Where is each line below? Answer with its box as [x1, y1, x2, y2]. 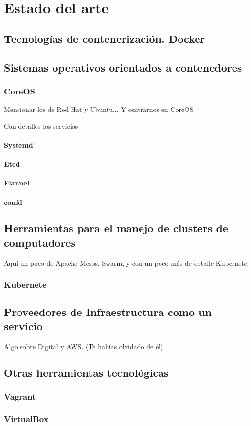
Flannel [4, 178, 30, 188]
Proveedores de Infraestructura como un [4, 304, 212, 319]
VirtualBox [4, 412, 49, 425]
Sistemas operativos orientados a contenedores [4, 59, 242, 74]
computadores [4, 235, 75, 250]
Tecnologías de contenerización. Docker [4, 31, 205, 46]
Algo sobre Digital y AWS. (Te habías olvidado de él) [4, 341, 163, 351]
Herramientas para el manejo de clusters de [4, 221, 228, 236]
